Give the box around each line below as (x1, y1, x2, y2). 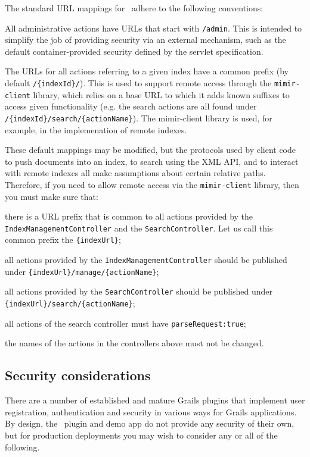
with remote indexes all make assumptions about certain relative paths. (5, 167, 266, 179)
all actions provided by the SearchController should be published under (5, 285, 272, 298)
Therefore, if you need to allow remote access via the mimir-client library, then (5, 178, 299, 190)
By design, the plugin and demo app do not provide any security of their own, (5, 417, 294, 430)
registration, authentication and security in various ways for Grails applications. (5, 405, 297, 418)
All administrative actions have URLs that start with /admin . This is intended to (5, 21, 302, 34)
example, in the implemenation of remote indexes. (5, 123, 187, 136)
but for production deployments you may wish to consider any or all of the (5, 428, 278, 441)
